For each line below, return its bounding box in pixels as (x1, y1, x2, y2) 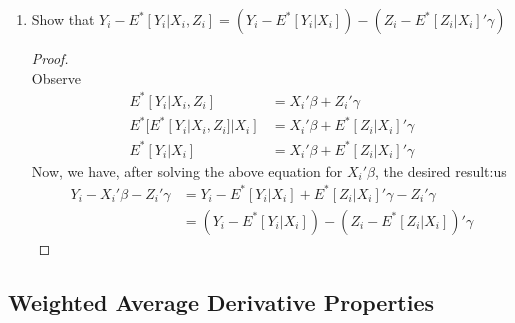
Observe (31, 67, 81, 88)
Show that (31, 9, 95, 29)
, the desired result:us (375, 160, 507, 181)
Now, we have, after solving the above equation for (31, 160, 343, 181)
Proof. (31, 48, 69, 68)
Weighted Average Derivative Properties (8, 286, 435, 317)
